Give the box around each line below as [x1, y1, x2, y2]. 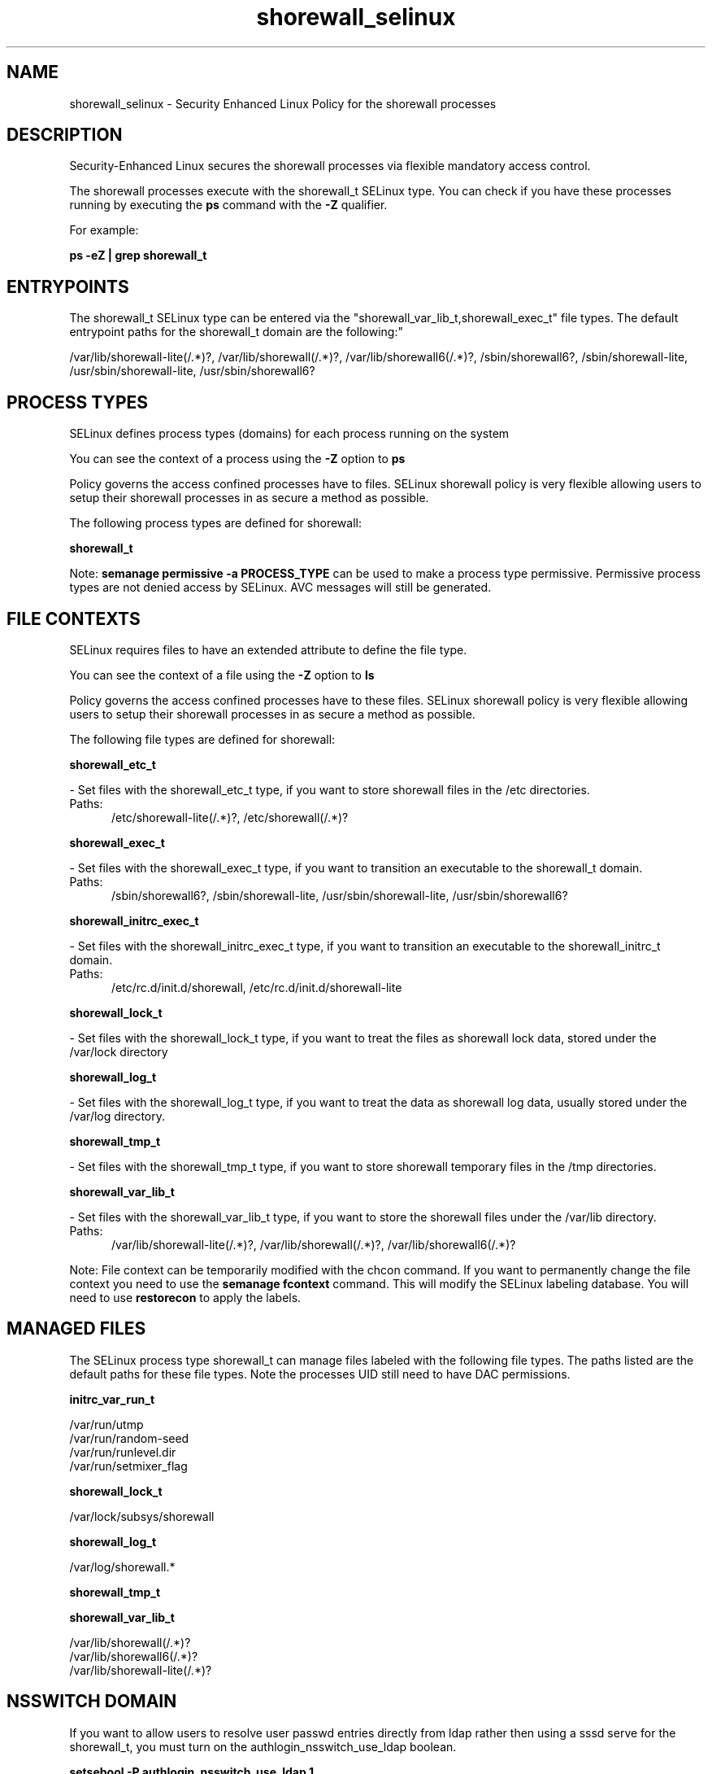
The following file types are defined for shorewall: [69, 732, 336, 746]
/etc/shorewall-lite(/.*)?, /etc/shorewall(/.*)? [111, 810, 349, 824]
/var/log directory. [69, 1108, 166, 1123]
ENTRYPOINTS [7, 276, 129, 297]
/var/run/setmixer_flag [69, 1458, 188, 1473]
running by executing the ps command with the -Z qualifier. [69, 198, 388, 212]
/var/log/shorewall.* [69, 1559, 176, 1574]
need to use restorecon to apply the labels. [69, 1290, 302, 1304]
